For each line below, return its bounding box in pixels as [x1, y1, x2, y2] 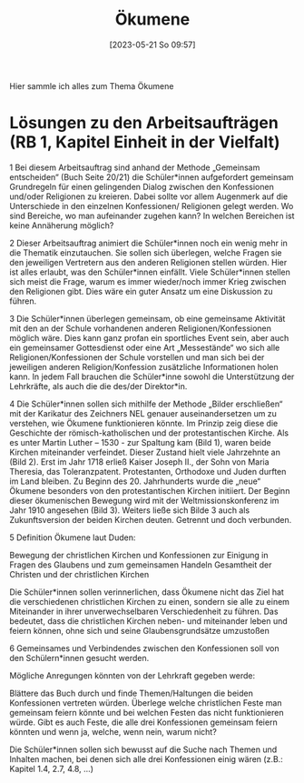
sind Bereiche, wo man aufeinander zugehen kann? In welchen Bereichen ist [9, 210, 295, 221]
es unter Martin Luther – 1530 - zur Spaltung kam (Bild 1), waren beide [9, 437, 271, 447]
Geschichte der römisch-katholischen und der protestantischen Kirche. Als [9, 427, 289, 438]
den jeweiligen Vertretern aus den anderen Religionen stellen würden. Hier [9, 256, 288, 267]
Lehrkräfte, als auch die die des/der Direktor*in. [9, 380, 188, 391]
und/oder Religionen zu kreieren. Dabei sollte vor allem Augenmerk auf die [9, 191, 289, 202]
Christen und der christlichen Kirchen [9, 568, 150, 579]
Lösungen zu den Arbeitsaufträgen [9, 113, 279, 134]
